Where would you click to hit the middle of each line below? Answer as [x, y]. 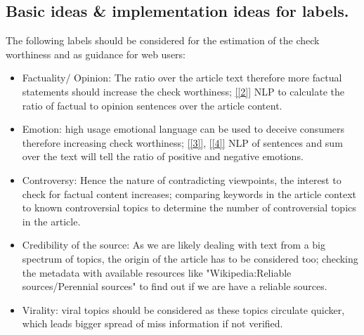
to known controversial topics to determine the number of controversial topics [189, 208]
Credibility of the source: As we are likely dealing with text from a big [174, 245]
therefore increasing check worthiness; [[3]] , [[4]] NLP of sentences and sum [182, 142]
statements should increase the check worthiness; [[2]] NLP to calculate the [183, 91]
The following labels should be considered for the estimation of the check [163, 40]
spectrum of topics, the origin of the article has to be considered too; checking [190, 258]
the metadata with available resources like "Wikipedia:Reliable [157, 272]
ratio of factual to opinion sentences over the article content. [152, 105]
